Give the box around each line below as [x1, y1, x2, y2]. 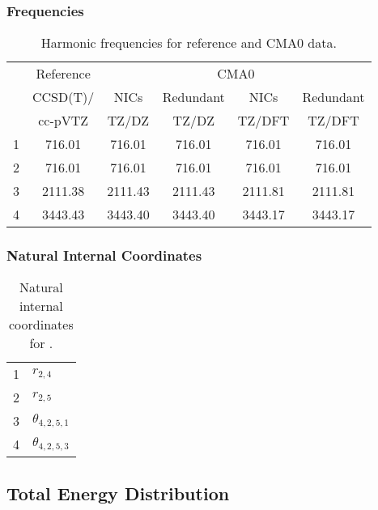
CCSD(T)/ [32, 87, 95, 107]
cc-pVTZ [38, 111, 89, 130]
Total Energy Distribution [6, 480, 230, 505]
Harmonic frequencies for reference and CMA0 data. [40, 33, 337, 53]
